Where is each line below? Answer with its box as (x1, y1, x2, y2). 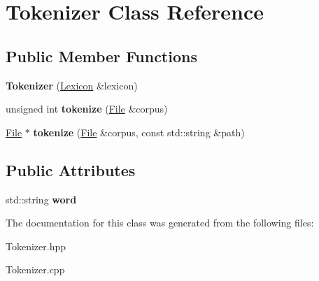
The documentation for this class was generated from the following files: (6, 215, 314, 230)
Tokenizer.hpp (6, 238, 66, 253)
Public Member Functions (6, 45, 197, 66)
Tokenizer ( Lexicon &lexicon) (6, 78, 138, 92)
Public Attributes (6, 159, 136, 180)
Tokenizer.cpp (6, 262, 65, 277)
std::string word (6, 192, 77, 206)
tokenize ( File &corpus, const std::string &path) (33, 124, 245, 139)
